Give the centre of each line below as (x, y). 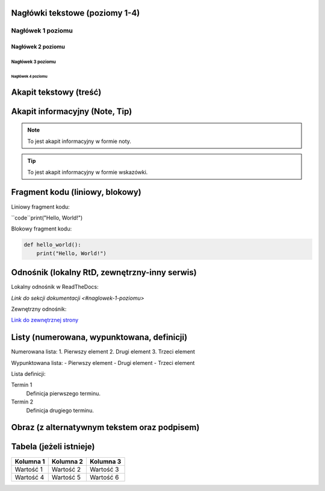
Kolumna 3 (105, 461)
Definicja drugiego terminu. (60, 410)
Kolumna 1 (30, 461)
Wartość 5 (66, 477)
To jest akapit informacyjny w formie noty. (79, 141)
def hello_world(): (52, 245)
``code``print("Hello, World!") (47, 218)
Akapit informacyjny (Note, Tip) (72, 111)
